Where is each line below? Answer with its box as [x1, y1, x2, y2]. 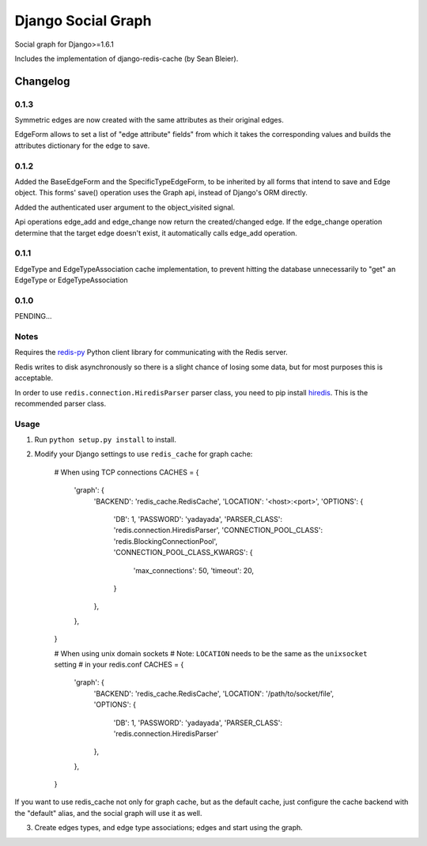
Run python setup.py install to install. [34, 435, 177, 444]
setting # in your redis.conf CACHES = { [54, 659, 184, 669]
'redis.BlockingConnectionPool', [113, 536, 217, 546]
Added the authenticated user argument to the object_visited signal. [14, 202, 236, 212]
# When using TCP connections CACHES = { [54, 467, 199, 477]
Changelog [14, 74, 70, 88]
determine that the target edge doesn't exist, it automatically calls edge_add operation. [14, 228, 298, 237]
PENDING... [14, 312, 52, 321]
